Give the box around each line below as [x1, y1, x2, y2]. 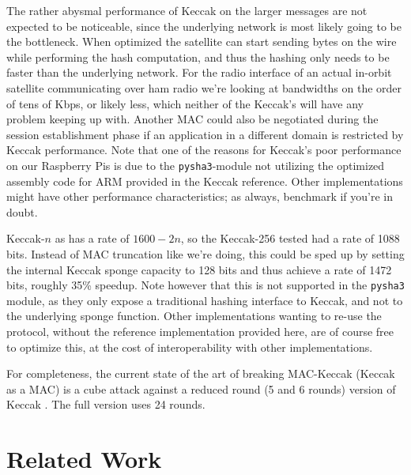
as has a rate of [55, 230, 130, 247]
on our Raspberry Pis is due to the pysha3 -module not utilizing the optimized [6, 156, 385, 173]
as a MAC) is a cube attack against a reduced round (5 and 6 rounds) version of [6, 380, 396, 397]
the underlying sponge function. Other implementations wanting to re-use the [6, 307, 382, 324]
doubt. [6, 203, 38, 220]
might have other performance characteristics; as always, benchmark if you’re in [6, 188, 394, 205]
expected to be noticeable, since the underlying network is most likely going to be [6, 17, 402, 34]
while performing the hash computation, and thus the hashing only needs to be [6, 48, 390, 65]
